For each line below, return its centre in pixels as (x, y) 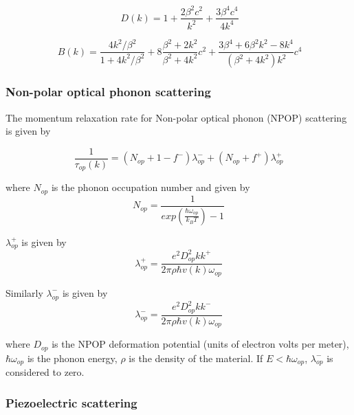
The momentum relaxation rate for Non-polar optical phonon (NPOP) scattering (176, 117)
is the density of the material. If (196, 358)
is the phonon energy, (72, 358)
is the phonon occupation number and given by (151, 187)
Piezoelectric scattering (71, 402)
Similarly (24, 292)
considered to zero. (45, 372)
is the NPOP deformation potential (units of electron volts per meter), (200, 344)
